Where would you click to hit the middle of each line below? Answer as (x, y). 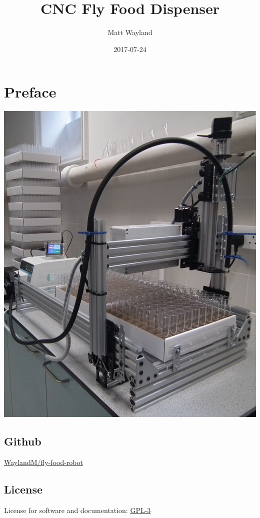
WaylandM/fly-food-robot (43, 462)
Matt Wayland (130, 32)
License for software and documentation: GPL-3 (77, 510)
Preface (30, 92)
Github (23, 441)
